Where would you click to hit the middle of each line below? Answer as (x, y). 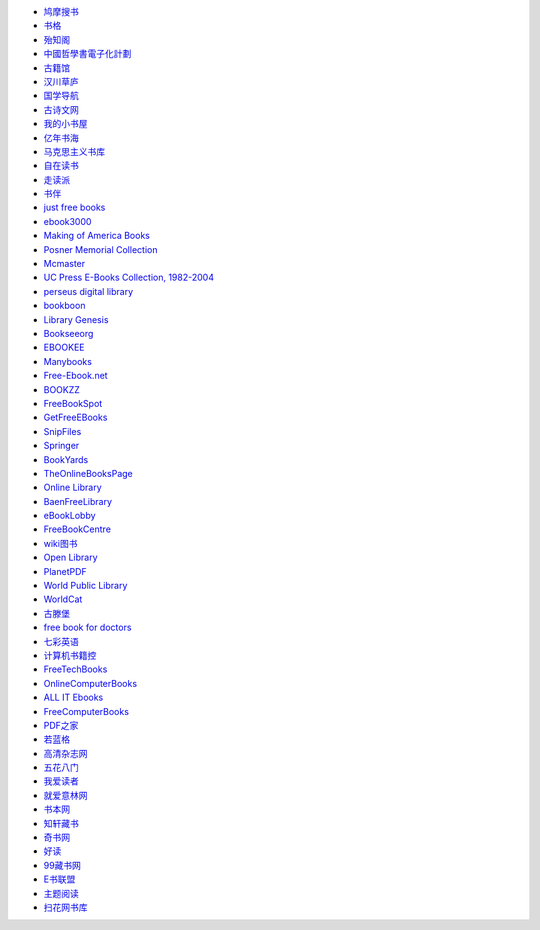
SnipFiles (62, 431)
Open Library (71, 557)
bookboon (64, 306)
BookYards (66, 459)
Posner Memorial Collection (100, 249)
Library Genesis (76, 319)
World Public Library (85, 586)
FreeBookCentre (77, 529)
